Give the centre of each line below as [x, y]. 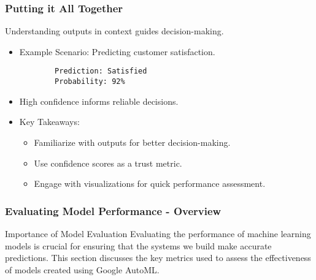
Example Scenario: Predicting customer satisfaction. [117, 51]
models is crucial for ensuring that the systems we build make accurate [138, 245]
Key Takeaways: [49, 122]
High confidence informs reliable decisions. [99, 101]
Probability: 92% [90, 82]
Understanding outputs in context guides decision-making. [114, 31]
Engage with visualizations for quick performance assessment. [150, 184]
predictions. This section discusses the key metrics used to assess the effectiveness [158, 258]
